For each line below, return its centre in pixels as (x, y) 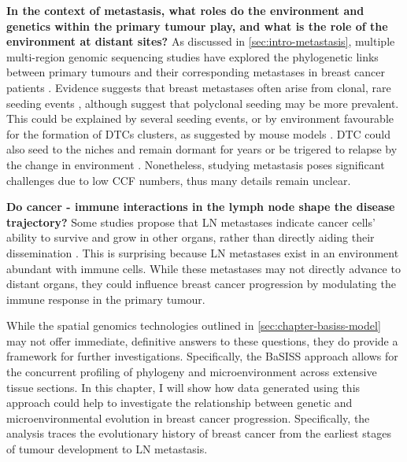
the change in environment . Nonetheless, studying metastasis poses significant (196, 164)
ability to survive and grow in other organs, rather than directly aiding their (191, 237)
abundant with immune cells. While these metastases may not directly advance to (203, 268)
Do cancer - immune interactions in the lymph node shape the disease (201, 207)
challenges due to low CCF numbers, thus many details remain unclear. (179, 180)
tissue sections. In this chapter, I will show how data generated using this (183, 387)
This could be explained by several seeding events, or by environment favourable (200, 118)
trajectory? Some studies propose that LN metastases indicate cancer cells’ (191, 222)
